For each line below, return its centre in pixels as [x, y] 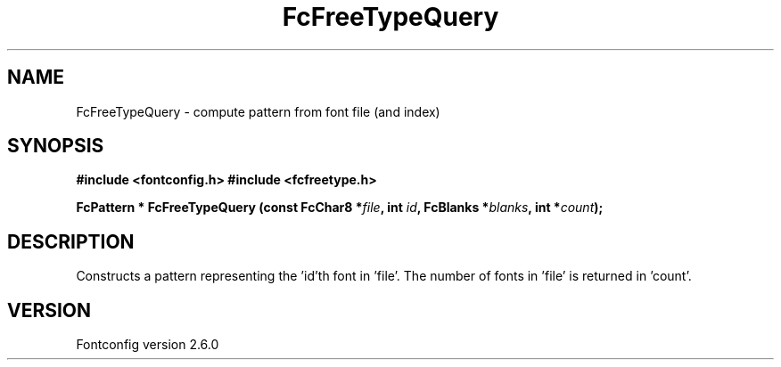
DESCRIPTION [71, 241]
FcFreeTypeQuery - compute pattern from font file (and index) [258, 111]
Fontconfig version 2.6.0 [148, 345]
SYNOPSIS [56, 146]
